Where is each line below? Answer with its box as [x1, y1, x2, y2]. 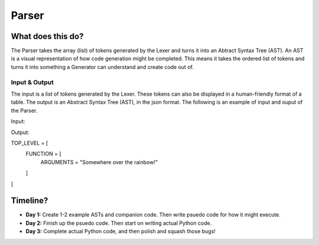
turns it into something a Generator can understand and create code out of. [11, 63, 194, 70]
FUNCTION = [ [25, 151, 61, 158]
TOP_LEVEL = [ [11, 139, 48, 146]
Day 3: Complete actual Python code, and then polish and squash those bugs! [25, 228, 216, 235]
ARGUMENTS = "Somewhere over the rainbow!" [40, 158, 158, 165]
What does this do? [11, 31, 84, 41]
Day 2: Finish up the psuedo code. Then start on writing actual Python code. [25, 219, 212, 227]
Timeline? [11, 195, 48, 206]
